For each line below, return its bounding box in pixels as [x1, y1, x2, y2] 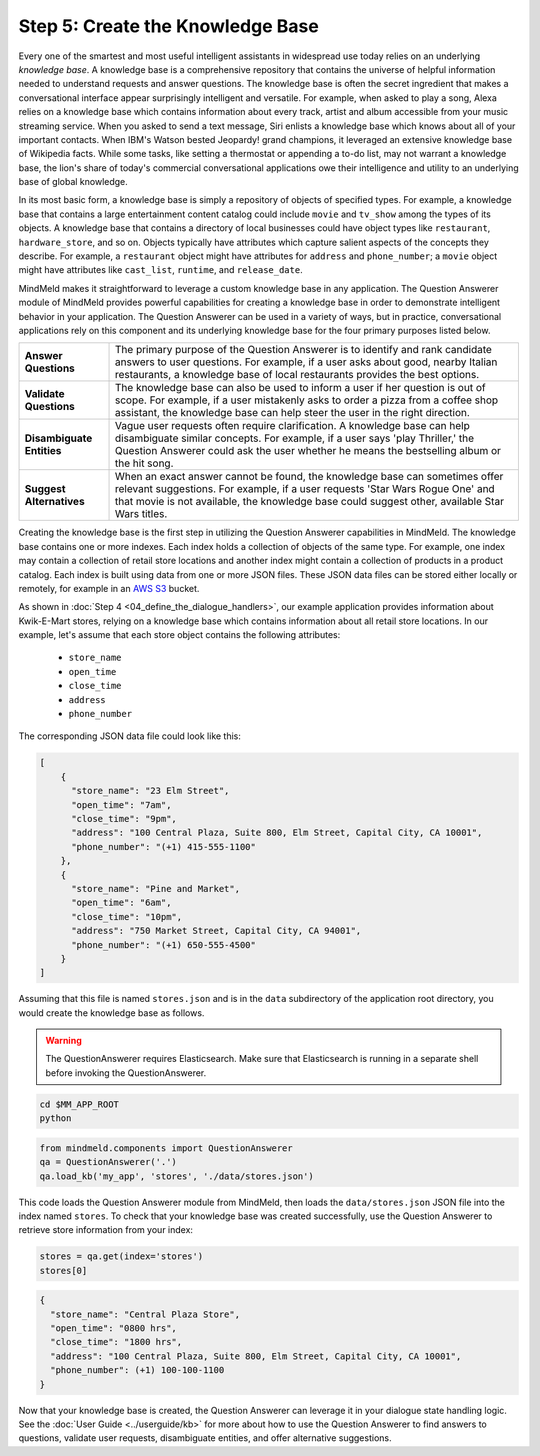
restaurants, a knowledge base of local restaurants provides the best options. [115, 368, 480, 382]
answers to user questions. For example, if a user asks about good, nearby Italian [115, 355, 498, 369]
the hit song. [115, 456, 174, 470]
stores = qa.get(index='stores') [39, 1251, 204, 1262]
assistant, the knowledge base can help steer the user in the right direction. [115, 406, 470, 420]
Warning [45, 1035, 82, 1047]
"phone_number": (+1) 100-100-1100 [50, 1365, 225, 1376]
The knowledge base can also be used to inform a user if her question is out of [115, 381, 486, 395]
